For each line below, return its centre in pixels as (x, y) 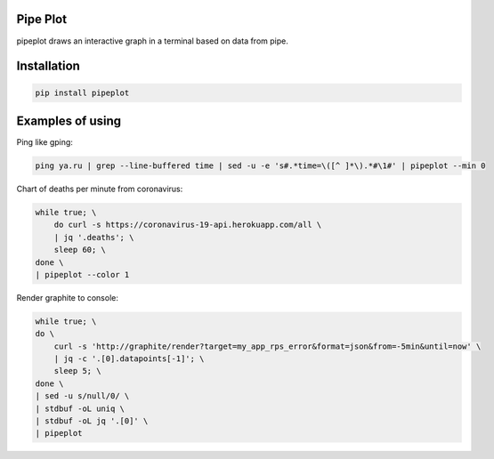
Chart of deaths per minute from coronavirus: (100, 189)
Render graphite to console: (68, 297)
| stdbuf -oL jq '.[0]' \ (92, 421)
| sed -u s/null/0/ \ (82, 396)
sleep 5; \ (77, 371)
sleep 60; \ (80, 250)
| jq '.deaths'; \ (94, 237)
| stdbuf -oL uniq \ (80, 408)
